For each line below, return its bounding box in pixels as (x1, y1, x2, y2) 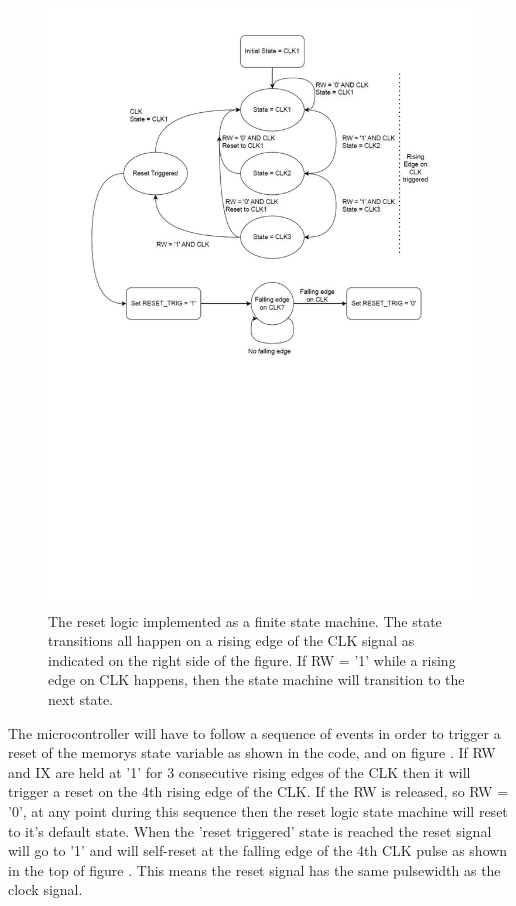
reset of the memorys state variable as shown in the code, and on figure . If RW (8, 742, 496, 763)
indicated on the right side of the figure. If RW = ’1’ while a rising (48, 649, 456, 670)
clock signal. (8, 879, 83, 900)
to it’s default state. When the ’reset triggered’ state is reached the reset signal (8, 820, 492, 841)
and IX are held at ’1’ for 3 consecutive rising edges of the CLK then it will (8, 761, 471, 782)
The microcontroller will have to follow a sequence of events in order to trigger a (8, 722, 501, 743)
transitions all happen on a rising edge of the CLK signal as (48, 630, 415, 651)
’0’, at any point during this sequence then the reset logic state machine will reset (8, 801, 508, 822)
